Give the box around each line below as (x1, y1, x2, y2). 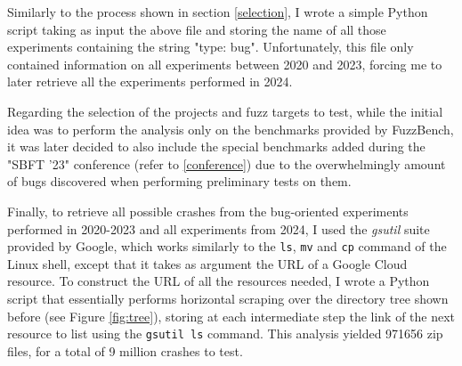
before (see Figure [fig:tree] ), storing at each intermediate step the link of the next (7, 306, 456, 325)
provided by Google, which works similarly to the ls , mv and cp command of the (7, 237, 447, 256)
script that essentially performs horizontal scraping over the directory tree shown (7, 289, 449, 307)
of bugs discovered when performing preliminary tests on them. (7, 172, 352, 191)
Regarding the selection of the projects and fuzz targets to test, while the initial (7, 102, 443, 120)
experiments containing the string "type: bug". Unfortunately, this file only (7, 37, 414, 56)
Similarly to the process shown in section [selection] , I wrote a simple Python (7, 3, 428, 20)
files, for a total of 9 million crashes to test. (7, 341, 243, 360)
